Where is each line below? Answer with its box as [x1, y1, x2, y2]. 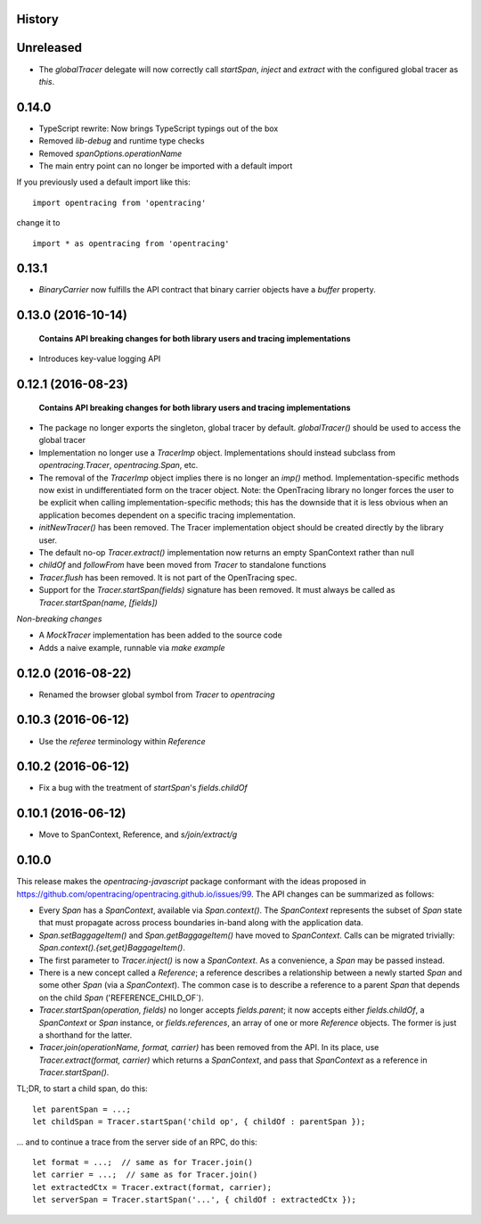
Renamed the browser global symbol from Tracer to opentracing [38, 689, 275, 700]
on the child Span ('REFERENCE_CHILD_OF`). [38, 992, 204, 1003]
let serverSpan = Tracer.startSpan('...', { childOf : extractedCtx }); [32, 1195, 356, 1205]
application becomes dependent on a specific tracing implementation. [38, 509, 296, 521]
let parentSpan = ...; [32, 1104, 132, 1114]
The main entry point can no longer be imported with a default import [38, 160, 293, 171]
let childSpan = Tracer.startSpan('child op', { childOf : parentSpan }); [32, 1117, 366, 1127]
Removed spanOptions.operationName [38, 148, 183, 159]
